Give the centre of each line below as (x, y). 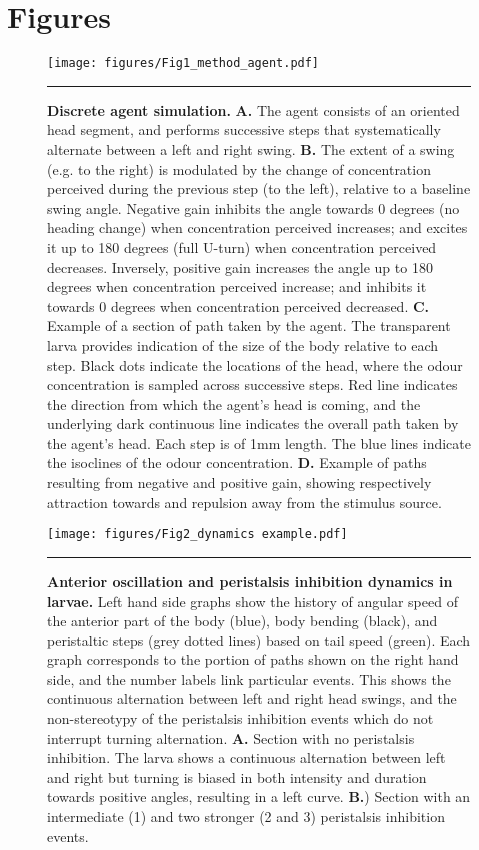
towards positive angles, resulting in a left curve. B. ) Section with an (259, 796)
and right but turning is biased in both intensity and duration (237, 776)
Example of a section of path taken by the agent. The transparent (249, 325)
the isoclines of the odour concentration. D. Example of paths (237, 462)
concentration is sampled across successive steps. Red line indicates (252, 384)
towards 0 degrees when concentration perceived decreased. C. (238, 305)
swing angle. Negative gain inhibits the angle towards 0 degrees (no (253, 207)
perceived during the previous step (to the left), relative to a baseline (259, 188)
